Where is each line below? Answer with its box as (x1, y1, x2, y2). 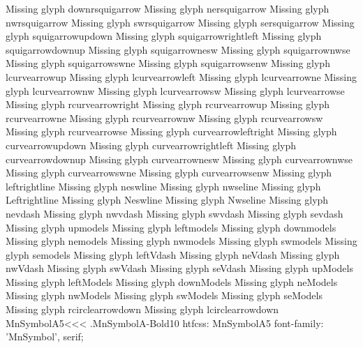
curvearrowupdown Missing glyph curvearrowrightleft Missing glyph (6, 137, 296, 152)
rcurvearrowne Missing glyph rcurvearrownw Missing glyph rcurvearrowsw (6, 110, 323, 125)
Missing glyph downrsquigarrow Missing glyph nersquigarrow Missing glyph (6, 1, 329, 15)
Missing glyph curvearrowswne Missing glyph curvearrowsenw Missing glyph (6, 165, 332, 180)
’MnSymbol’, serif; (6, 329, 84, 344)
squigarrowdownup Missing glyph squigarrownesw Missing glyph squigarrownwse (6, 42, 350, 56)
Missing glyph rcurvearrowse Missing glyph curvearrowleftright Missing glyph (6, 124, 337, 139)
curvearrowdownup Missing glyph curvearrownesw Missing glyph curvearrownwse (6, 151, 353, 166)
